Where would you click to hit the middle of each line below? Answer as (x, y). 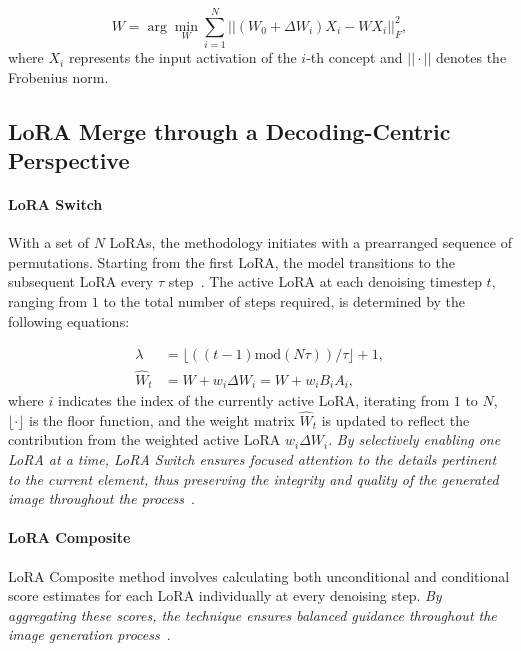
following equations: (69, 320)
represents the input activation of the (182, 57)
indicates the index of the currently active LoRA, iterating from (253, 399)
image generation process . (89, 634)
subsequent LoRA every (81, 281)
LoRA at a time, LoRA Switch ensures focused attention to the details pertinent (252, 458)
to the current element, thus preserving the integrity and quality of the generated (253, 478)
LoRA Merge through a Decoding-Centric (229, 130)
